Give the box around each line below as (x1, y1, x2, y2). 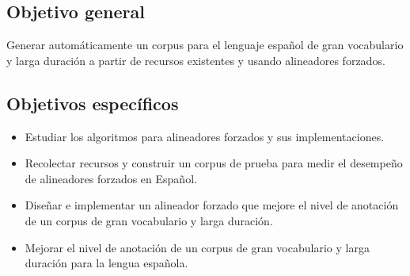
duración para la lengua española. (25, 255, 188, 271)
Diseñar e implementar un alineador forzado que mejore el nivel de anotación (25, 197, 399, 213)
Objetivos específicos (6, 90, 179, 115)
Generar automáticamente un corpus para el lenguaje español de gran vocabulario (6, 36, 404, 53)
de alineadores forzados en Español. (25, 170, 197, 186)
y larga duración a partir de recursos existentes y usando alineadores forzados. (6, 52, 385, 68)
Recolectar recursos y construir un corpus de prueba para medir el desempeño (25, 155, 403, 171)
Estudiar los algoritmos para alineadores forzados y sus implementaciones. (25, 128, 385, 144)
